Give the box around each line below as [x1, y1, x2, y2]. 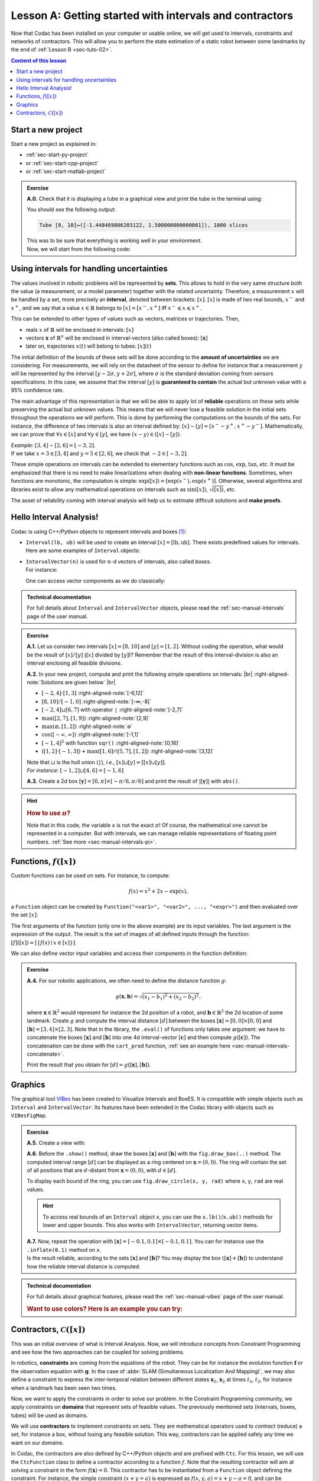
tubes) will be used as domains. [11, 1412, 88, 1419]
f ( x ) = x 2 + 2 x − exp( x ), [128, 886, 188, 895]
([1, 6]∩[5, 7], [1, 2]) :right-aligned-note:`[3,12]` [97, 748, 214, 755]
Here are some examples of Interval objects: [25, 547, 141, 554]
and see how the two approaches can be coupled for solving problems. [11, 1348, 185, 1355]
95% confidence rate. [11, 387, 64, 394]
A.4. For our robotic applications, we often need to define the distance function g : [27, 977, 227, 984]
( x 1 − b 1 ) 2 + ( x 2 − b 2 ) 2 [142, 992, 199, 1001]
